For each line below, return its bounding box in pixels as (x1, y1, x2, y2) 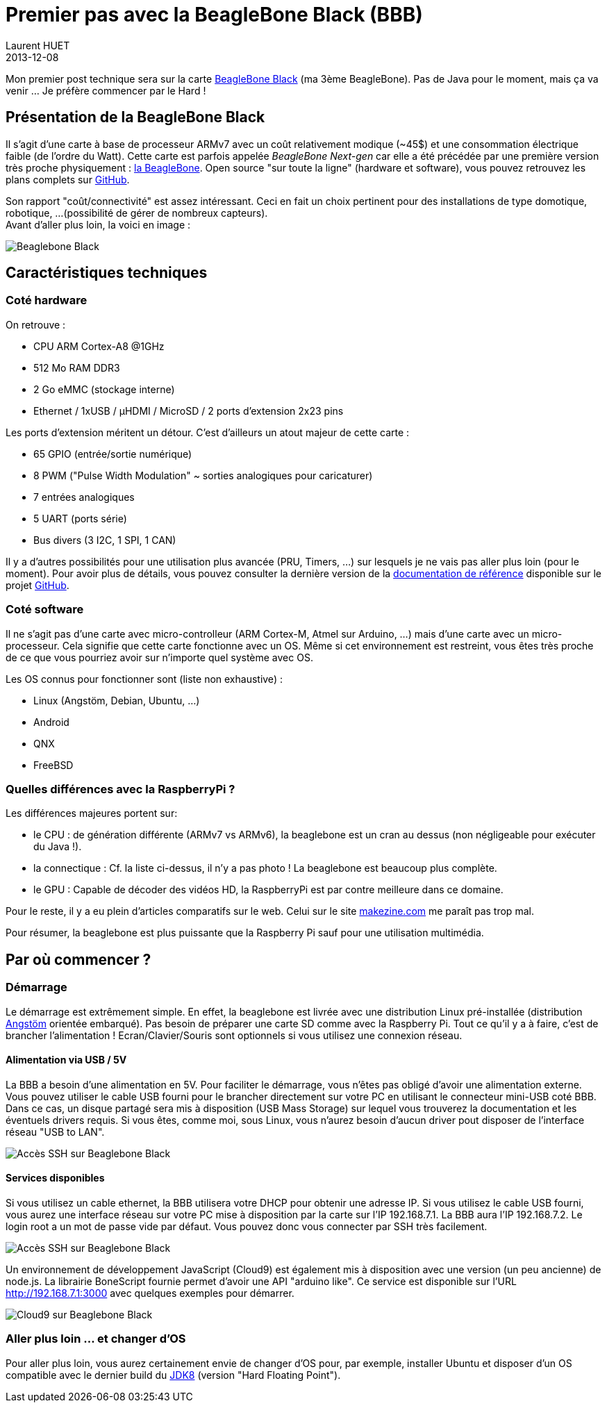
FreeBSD (33, 759, 74, 771)
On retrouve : (6, 318, 66, 331)
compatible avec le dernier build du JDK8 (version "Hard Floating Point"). (6, 1368, 341, 1381)
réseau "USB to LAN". (6, 1125, 105, 1138)
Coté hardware (6, 293, 88, 308)
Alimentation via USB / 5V (6, 1054, 127, 1066)
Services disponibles (6, 1172, 105, 1184)
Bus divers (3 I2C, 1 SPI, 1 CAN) (33, 533, 176, 546)
